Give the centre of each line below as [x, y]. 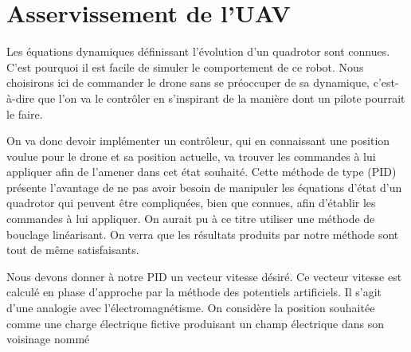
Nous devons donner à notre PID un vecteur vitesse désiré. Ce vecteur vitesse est [204, 276]
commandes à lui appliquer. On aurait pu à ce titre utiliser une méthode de [191, 219]
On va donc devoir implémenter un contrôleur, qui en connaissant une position [198, 141]
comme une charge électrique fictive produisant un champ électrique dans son [196, 323]
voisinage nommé [48, 339]
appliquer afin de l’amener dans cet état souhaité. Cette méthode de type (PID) [202, 172]
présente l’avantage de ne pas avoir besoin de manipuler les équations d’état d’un [204, 187]
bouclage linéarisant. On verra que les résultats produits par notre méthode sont [203, 234]
